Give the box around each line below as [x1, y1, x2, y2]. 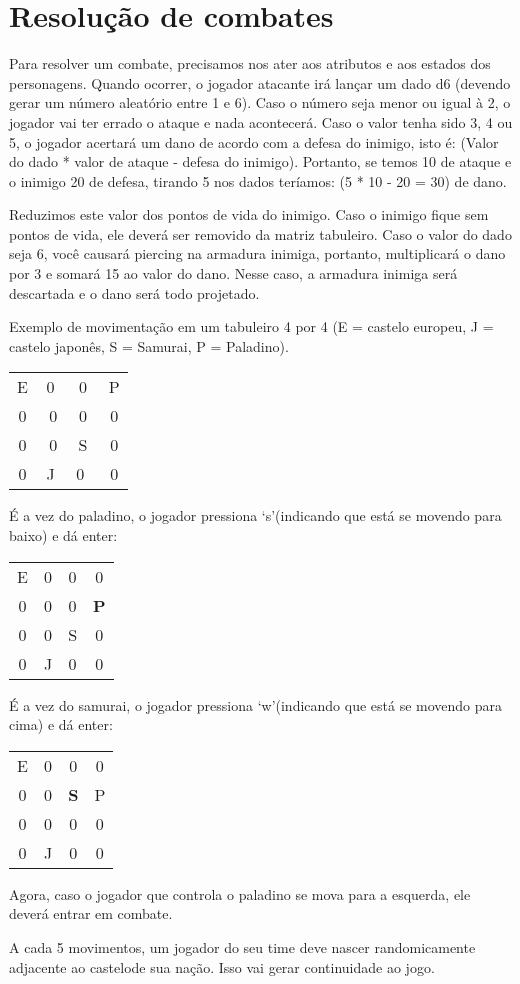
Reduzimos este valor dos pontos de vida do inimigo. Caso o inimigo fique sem [9, 204, 489, 225]
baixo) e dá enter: [9, 525, 118, 546]
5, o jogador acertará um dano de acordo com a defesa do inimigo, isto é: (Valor [9, 131, 499, 152]
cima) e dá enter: [9, 714, 113, 735]
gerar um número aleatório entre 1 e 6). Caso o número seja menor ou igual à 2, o [9, 92, 511, 113]
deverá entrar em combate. [9, 903, 173, 924]
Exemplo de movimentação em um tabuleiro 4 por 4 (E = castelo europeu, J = [9, 316, 494, 337]
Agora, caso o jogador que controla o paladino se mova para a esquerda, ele [9, 883, 471, 904]
